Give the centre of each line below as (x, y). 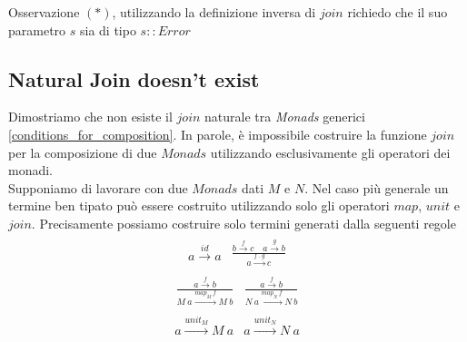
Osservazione (44, 12)
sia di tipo (108, 29)
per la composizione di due (83, 152)
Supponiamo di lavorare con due (98, 187)
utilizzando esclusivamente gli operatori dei (330, 152)
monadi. (31, 170)
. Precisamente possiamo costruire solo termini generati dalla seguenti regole (243, 223)
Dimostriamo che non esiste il (90, 117)
